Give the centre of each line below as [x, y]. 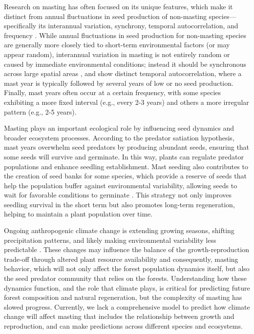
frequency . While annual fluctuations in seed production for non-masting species [125, 35]
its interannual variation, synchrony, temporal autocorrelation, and [138, 26]
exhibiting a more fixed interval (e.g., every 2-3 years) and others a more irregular [127, 102]
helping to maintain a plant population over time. [78, 214]
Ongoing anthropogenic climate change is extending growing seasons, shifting [119, 230]
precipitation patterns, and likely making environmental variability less [110, 240]
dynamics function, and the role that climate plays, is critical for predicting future [127, 287]
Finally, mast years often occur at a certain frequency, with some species [113, 92]
